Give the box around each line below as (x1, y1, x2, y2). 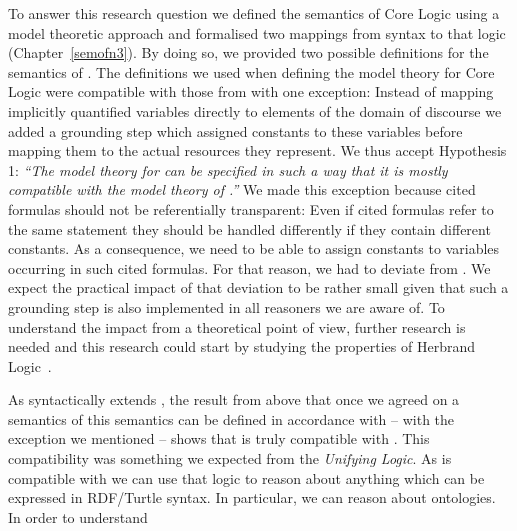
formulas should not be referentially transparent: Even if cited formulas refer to (8, 198, 494, 219)
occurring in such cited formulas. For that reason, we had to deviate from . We (8, 257, 491, 278)
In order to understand (8, 506, 148, 527)
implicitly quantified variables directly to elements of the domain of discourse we (8, 100, 502, 121)
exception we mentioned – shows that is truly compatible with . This (8, 428, 430, 449)
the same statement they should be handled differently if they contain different (8, 218, 491, 239)
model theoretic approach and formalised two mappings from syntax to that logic (8, 22, 506, 43)
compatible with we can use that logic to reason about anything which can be (8, 467, 485, 488)
